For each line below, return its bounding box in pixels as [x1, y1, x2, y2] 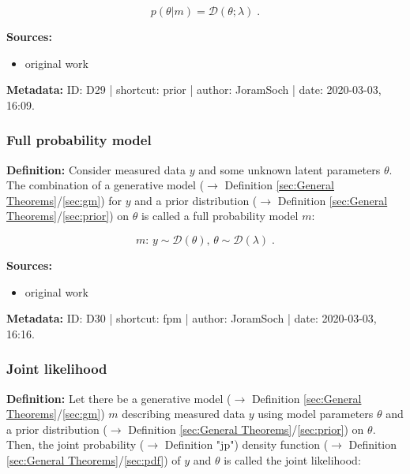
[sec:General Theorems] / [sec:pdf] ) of [6, 451, 181, 468]
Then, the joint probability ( [6, 436, 145, 453]
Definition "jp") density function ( [164, 436, 329, 453]
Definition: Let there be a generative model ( [6, 390, 231, 406]
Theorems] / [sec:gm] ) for [6, 192, 122, 208]
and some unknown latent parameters [198, 161, 381, 177]
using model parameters [258, 405, 374, 422]
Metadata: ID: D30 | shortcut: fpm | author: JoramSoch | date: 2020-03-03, [6, 310, 377, 327]
